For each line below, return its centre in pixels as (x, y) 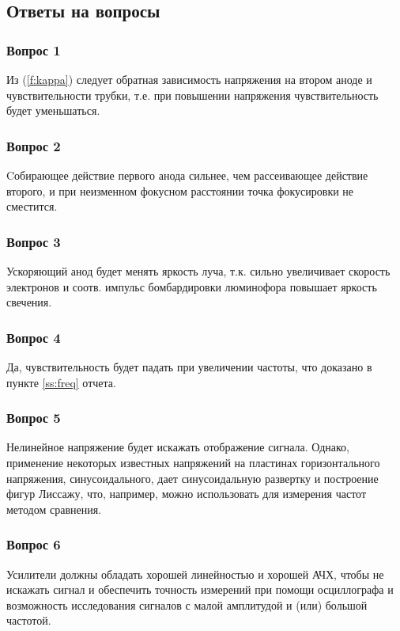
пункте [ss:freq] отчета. (61, 382)
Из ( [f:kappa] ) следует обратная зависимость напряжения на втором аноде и (189, 79)
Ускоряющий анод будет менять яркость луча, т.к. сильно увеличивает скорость (198, 271)
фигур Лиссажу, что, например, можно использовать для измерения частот (187, 494)
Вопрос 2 (34, 145)
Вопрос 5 (34, 418)
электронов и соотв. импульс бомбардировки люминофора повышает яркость (192, 286)
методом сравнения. (54, 509)
